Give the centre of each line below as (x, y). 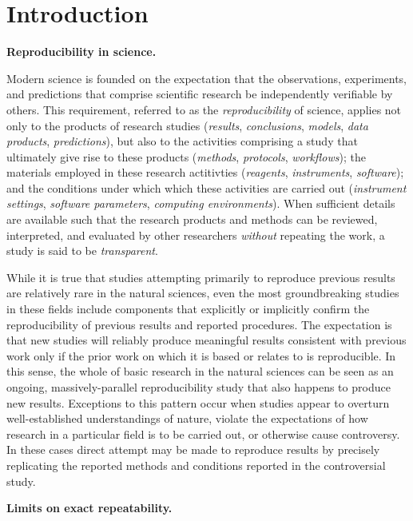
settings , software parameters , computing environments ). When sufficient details (201, 203)
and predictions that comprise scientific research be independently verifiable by (200, 94)
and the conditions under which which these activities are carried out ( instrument (206, 187)
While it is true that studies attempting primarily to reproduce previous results (201, 277)
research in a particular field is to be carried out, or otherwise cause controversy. (203, 434)
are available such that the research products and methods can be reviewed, (192, 219)
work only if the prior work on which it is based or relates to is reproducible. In (201, 355)
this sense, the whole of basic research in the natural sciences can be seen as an (200, 371)
